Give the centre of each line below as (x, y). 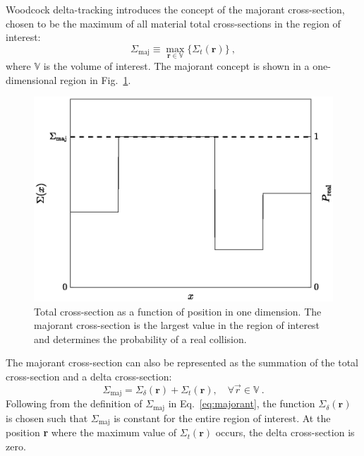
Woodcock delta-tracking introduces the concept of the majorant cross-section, (175, 9)
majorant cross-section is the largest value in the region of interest (177, 325)
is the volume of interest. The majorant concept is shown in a (176, 66)
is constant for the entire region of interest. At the (222, 418)
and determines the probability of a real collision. (140, 338)
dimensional (31, 79)
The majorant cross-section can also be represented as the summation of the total (182, 362)
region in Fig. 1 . (96, 79)
